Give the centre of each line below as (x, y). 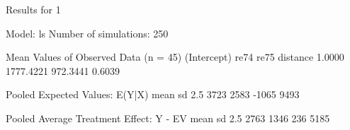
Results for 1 (33, 9)
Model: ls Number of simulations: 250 (87, 33)
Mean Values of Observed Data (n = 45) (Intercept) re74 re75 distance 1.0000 (175, 57)
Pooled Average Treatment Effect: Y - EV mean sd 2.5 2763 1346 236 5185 (168, 118)
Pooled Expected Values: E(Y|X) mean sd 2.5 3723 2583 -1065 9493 (153, 94)
